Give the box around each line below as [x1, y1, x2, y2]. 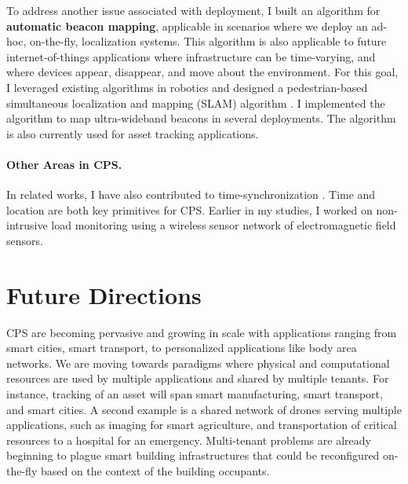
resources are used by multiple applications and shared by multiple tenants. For [6, 370, 389, 387]
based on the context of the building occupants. [40, 462, 270, 478]
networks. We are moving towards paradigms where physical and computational [6, 354, 390, 371]
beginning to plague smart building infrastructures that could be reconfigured [6, 447, 380, 464]
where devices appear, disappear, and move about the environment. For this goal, [6, 64, 399, 80]
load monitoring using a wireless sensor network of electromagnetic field [51, 217, 396, 233]
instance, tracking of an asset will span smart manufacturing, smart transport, [6, 386, 383, 402]
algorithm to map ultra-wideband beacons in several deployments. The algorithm [6, 110, 396, 126]
